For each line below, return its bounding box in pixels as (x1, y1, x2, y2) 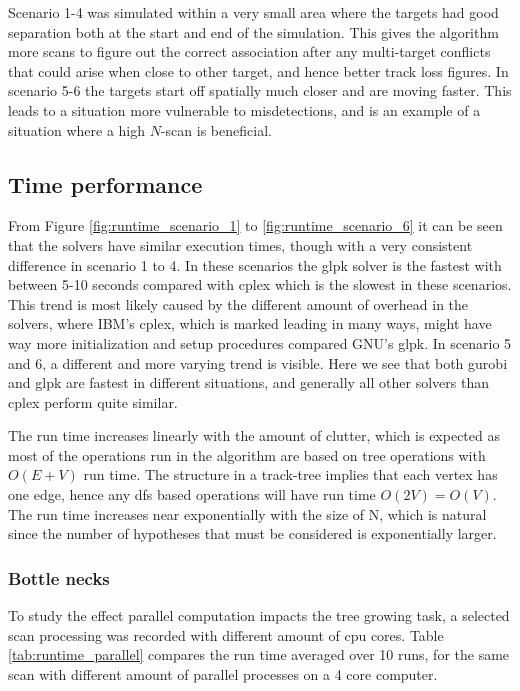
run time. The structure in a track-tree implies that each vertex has (83, 464, 498, 485)
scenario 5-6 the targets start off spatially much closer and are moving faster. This (8, 80, 512, 101)
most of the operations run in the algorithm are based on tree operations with (8, 444, 486, 465)
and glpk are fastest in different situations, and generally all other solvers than (8, 372, 489, 393)
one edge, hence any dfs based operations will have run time (8, 484, 376, 505)
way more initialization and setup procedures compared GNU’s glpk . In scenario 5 (8, 332, 512, 353)
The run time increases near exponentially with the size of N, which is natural (8, 503, 487, 524)
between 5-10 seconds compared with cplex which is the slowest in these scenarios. (8, 274, 512, 295)
